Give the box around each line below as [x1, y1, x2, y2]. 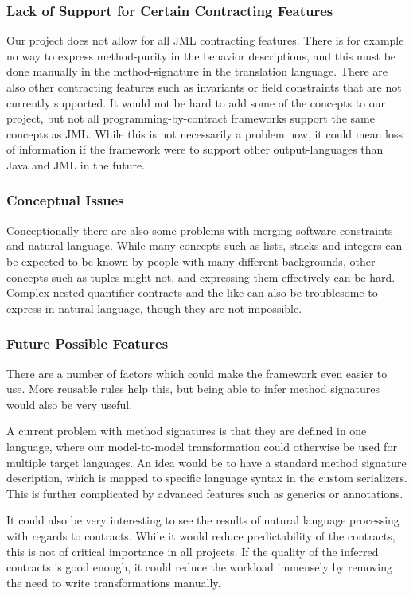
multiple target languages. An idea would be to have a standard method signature [6, 454, 407, 470]
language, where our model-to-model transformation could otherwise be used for [6, 438, 397, 454]
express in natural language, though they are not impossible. [6, 299, 302, 316]
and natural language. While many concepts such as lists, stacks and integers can [6, 237, 403, 254]
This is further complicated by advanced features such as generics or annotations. [6, 485, 403, 501]
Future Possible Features [6, 333, 169, 353]
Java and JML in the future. [6, 156, 146, 173]
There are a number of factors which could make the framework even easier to [6, 364, 388, 381]
